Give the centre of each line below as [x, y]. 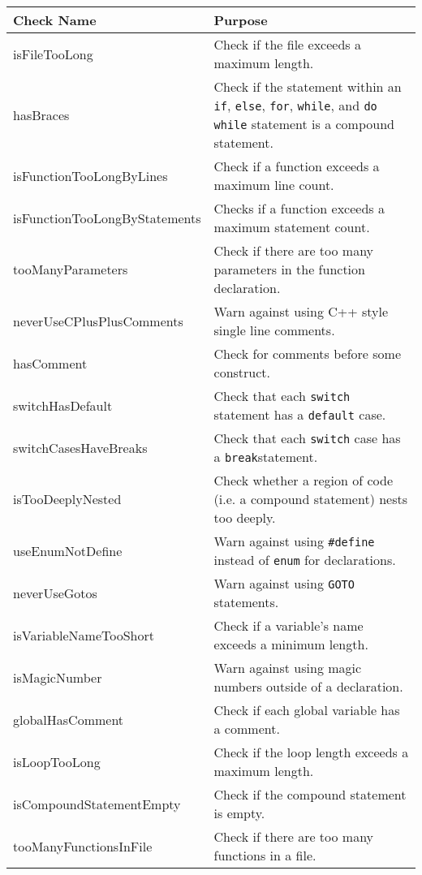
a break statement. [266, 457]
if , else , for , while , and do [295, 105]
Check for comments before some [307, 353]
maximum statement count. [292, 227]
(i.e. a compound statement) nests [311, 499]
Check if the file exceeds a [287, 44]
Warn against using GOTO [284, 583]
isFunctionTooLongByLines [90, 175]
